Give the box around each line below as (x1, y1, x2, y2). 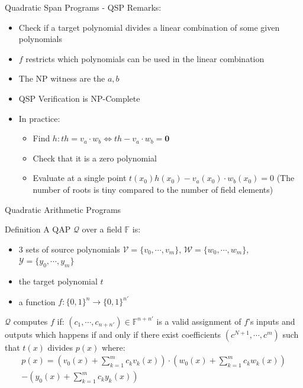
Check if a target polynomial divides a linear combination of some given (18, 21, 280, 33)
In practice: (18, 112, 60, 124)
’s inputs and (248, 315, 295, 327)
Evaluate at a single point (33, 172, 127, 184)
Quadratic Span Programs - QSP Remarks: (5, 1, 162, 13)
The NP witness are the (18, 72, 105, 85)
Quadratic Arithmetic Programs (5, 203, 121, 215)
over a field (82, 223, 122, 235)
